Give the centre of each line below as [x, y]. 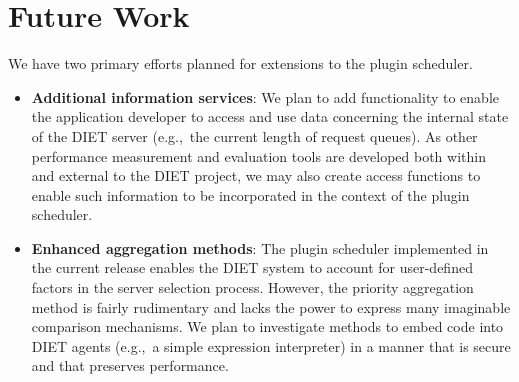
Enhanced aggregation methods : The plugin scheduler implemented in [260, 247]
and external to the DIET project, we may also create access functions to [256, 175]
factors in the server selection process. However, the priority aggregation [252, 287]
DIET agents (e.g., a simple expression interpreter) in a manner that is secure [271, 345]
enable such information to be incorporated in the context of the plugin [250, 194]
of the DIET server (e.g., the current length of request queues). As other [254, 135]
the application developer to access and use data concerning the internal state [270, 116]
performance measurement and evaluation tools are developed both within [258, 155]
